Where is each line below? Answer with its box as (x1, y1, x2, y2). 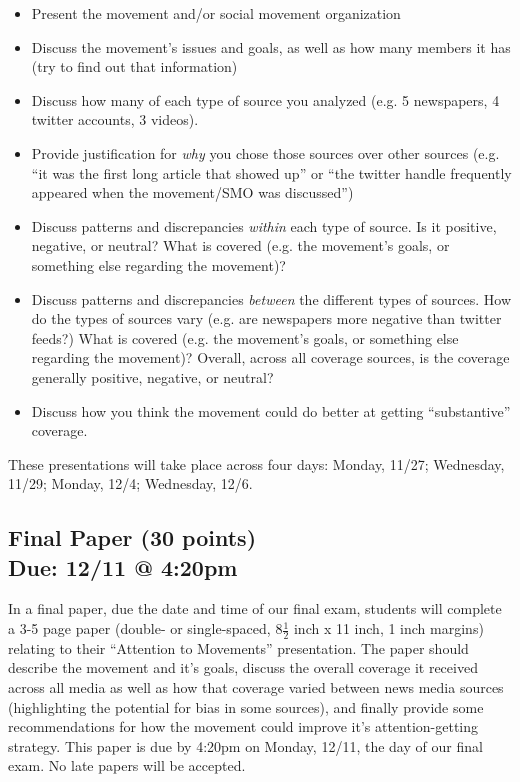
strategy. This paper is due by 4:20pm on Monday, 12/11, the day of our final (8, 735, 483, 756)
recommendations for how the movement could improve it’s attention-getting (8, 716, 479, 737)
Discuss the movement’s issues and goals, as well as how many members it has (31, 36, 511, 57)
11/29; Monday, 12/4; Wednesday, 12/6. (8, 473, 253, 494)
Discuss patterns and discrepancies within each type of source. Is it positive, (31, 215, 497, 236)
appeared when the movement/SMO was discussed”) (31, 182, 354, 203)
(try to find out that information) (31, 56, 238, 77)
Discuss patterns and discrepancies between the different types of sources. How (31, 288, 512, 309)
